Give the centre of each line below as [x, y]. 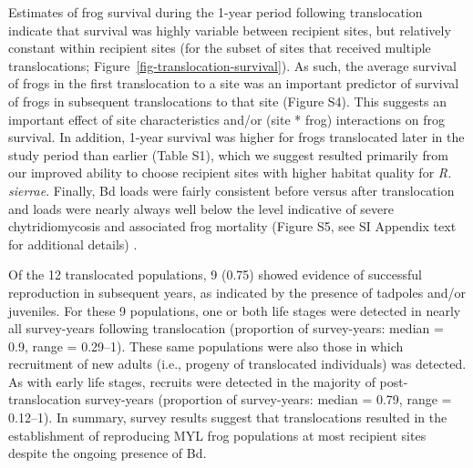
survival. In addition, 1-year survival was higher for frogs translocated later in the [236, 137]
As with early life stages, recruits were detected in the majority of [192, 381]
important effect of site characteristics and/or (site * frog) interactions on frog [226, 119]
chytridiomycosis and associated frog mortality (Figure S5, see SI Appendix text [232, 226]
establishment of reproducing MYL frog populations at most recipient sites [217, 435]
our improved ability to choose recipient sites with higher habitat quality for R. [230, 173]
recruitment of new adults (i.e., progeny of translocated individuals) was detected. [237, 364]
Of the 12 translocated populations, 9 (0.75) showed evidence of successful [215, 275]
